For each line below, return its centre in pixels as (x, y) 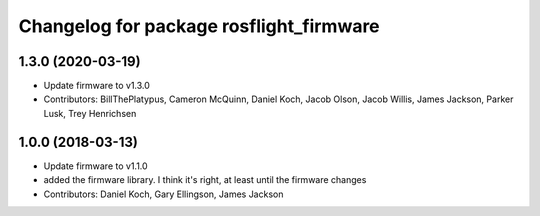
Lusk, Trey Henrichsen (90, 113)
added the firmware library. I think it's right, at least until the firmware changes (205, 180)
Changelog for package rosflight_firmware (199, 26)
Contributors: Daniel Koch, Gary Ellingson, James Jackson (163, 194)
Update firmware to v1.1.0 (96, 166)
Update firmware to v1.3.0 (96, 86)
